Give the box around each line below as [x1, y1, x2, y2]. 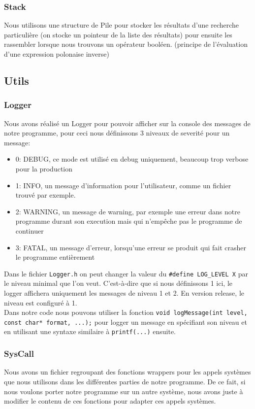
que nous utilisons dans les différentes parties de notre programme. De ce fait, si [4, 376, 246, 386]
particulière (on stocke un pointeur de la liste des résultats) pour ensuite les [4, 29, 232, 39]
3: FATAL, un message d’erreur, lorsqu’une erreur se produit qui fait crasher [15, 242, 247, 252]
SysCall [4, 347, 34, 360]
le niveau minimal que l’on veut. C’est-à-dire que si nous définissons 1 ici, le [4, 278, 233, 288]
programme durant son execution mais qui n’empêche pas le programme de [15, 216, 242, 226]
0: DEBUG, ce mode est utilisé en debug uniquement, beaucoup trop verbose [15, 154, 249, 164]
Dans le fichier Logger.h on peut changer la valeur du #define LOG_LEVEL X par [4, 268, 248, 278]
